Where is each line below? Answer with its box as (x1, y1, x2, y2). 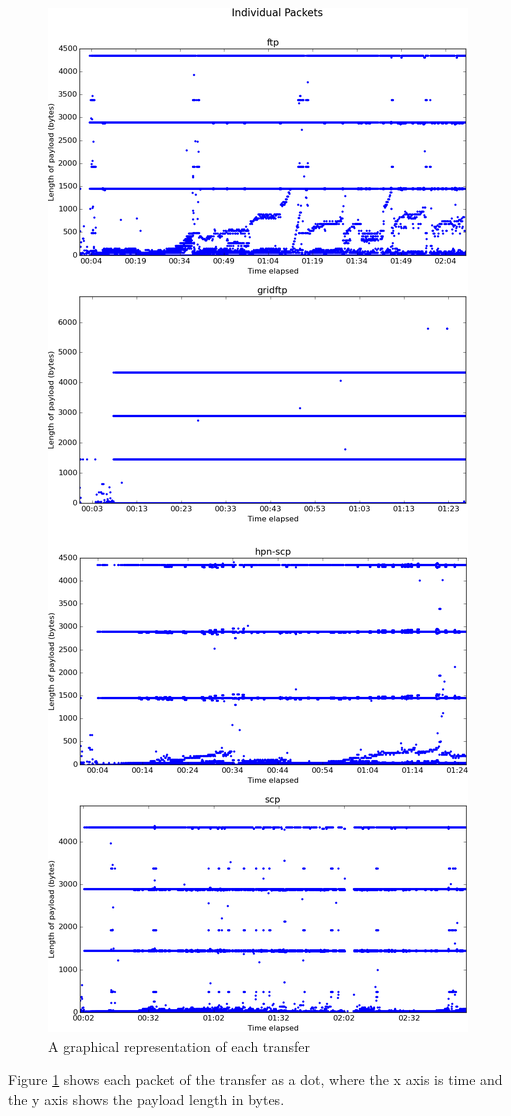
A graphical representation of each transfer (48, 1035, 311, 1056)
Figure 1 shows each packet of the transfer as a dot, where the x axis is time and (8, 1069, 503, 1090)
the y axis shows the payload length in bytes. (8, 1088, 285, 1109)
